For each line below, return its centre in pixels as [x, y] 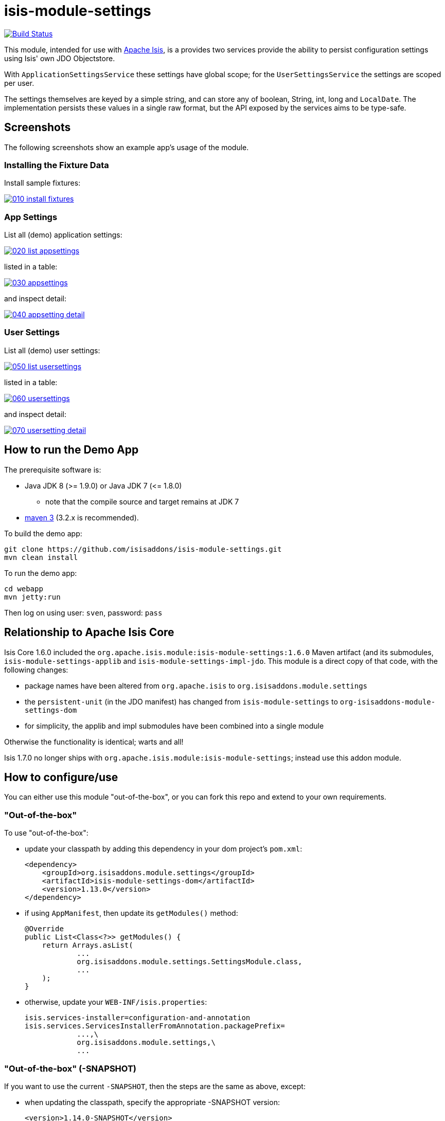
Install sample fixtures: [42, 183]
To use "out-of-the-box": [46, 833]
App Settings [31, 217]
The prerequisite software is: [53, 469]
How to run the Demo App [72, 450]
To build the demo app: [43, 533]
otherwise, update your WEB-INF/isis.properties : [116, 1002]
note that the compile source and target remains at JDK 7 [142, 501]
